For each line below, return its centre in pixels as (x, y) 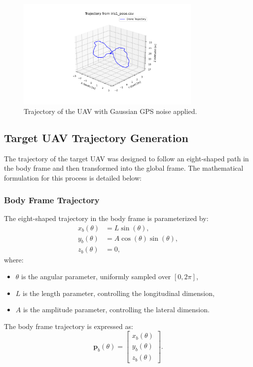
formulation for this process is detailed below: (73, 178)
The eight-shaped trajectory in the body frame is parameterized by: (106, 218)
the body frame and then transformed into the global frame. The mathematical (124, 168)
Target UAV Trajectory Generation (96, 138)
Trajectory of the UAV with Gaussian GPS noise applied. (110, 111)
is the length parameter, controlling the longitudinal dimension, (119, 293)
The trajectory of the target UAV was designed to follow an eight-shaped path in (126, 158)
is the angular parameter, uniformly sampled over (96, 276)
